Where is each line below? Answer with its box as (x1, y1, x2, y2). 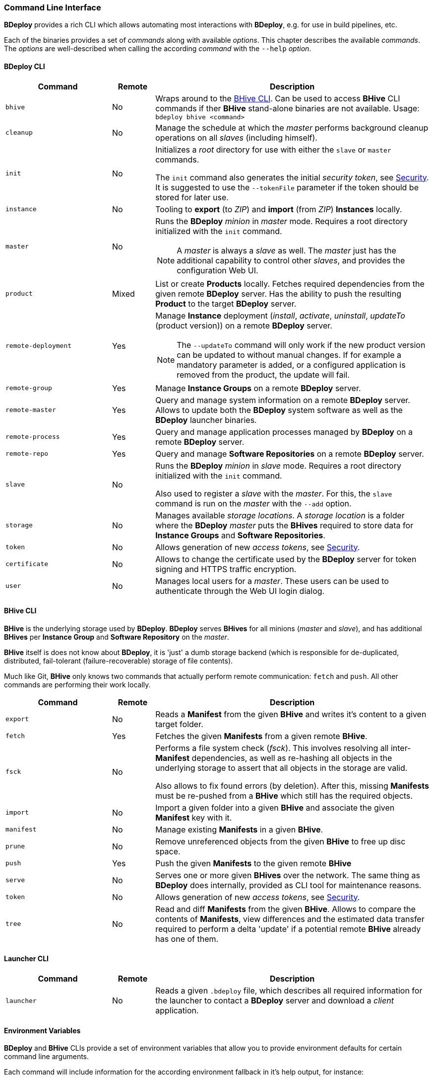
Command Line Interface (4, 2, 101, 12)
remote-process (5, 433, 60, 441)
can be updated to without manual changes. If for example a (177, 349, 401, 360)
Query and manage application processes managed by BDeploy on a (155, 426, 413, 437)
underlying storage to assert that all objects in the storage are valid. (155, 762, 408, 773)
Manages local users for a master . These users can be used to (155, 576, 389, 586)
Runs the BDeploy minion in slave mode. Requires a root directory (155, 460, 401, 471)
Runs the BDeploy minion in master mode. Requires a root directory (155, 216, 408, 226)
